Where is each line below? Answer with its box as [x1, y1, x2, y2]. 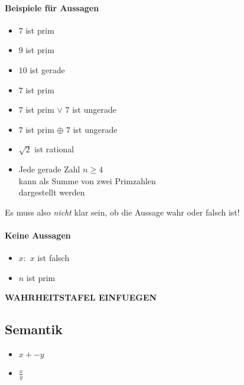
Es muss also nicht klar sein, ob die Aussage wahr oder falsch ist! [5, 205, 240, 218]
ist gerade [30, 63, 65, 76]
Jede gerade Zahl [18, 162, 80, 175]
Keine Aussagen [5, 229, 71, 241]
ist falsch [37, 252, 70, 264]
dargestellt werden [18, 186, 85, 198]
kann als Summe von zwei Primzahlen [18, 174, 156, 187]
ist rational [34, 143, 74, 155]
